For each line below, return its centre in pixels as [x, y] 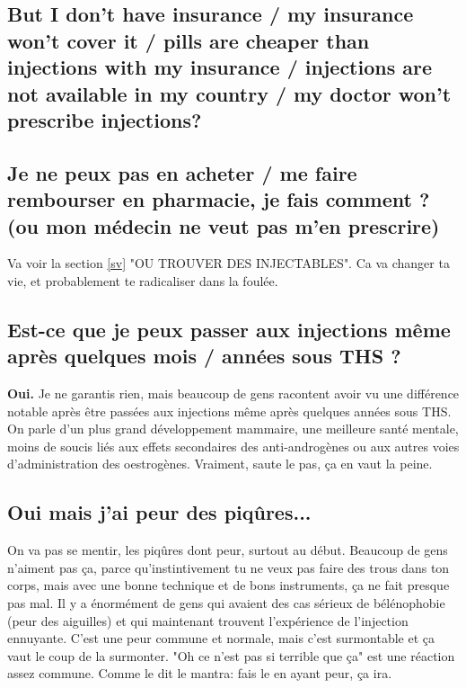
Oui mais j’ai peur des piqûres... [159, 512]
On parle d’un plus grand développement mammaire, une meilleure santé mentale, [233, 429]
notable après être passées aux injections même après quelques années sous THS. [229, 411]
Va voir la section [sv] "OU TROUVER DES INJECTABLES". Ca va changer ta [229, 263]
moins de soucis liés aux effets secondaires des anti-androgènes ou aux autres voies [233, 446]
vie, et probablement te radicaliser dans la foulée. [143, 280]
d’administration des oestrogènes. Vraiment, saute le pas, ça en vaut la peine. [220, 464]
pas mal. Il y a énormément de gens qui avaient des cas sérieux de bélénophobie [226, 603]
